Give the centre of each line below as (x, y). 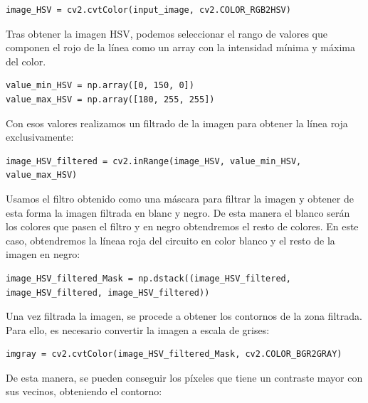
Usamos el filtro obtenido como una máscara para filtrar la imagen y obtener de (180, 198)
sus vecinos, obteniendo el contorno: (84, 391)
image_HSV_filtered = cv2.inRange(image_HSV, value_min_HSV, (154, 161)
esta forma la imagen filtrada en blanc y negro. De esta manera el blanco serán (178, 212)
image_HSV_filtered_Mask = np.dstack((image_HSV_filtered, (148, 278)
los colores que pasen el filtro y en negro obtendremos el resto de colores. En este (182, 226)
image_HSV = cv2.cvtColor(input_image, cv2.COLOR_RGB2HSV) (148, 10)
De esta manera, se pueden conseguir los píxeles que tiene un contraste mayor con (184, 377)
